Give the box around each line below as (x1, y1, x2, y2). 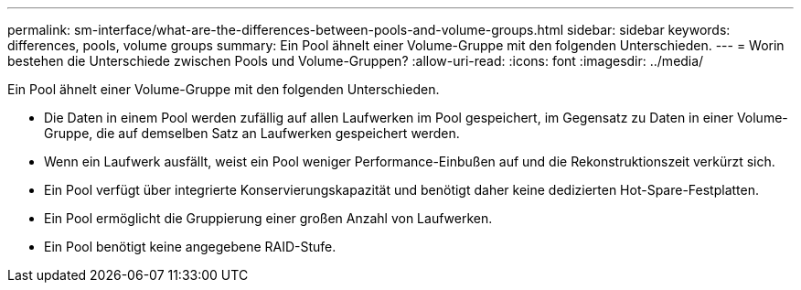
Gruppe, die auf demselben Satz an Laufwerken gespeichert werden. (44, 125, 460, 141)
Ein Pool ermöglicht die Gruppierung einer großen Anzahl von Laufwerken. (44, 210, 493, 226)
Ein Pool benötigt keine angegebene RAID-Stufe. (44, 239, 336, 254)
